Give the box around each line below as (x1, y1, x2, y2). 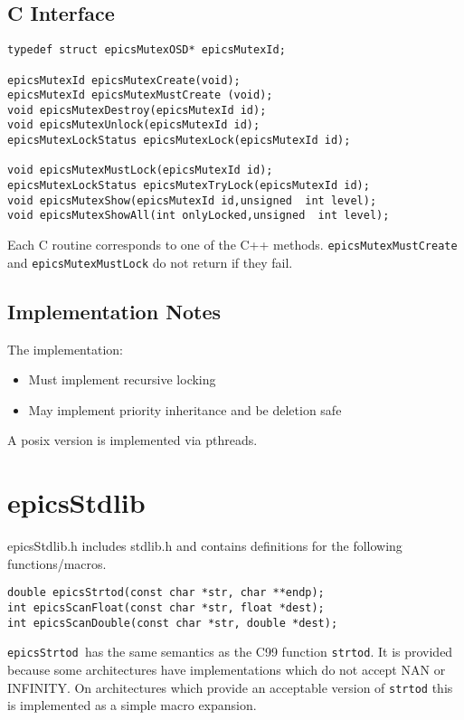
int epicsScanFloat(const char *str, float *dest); (7, 601, 325, 614)
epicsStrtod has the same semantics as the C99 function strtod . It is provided (7, 642, 453, 661)
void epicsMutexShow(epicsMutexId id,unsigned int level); (7, 194, 377, 207)
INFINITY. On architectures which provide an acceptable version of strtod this (7, 677, 453, 696)
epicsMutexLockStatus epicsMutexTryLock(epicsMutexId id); (7, 179, 370, 193)
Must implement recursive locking (28, 370, 216, 389)
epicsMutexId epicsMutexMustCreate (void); (7, 89, 273, 102)
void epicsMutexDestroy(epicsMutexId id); (7, 103, 267, 117)
